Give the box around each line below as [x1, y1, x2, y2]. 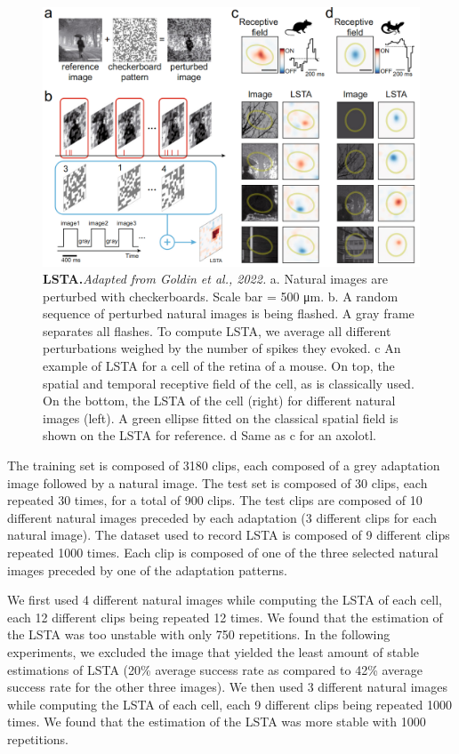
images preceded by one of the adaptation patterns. [7, 560, 287, 579]
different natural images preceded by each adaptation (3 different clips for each [7, 508, 437, 526]
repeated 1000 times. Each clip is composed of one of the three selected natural [7, 543, 439, 561]
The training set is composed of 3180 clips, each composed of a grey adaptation [7, 456, 440, 475]
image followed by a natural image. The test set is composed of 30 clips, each [7, 473, 428, 492]
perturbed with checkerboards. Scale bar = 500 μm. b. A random [43, 286, 399, 305]
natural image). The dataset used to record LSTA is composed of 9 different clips [7, 525, 450, 544]
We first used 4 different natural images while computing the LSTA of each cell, [7, 590, 442, 609]
